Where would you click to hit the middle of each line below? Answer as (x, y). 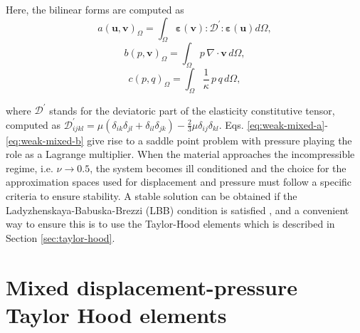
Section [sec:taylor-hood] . (60, 237)
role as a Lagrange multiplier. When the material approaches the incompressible (180, 154)
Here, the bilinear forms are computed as (95, 9)
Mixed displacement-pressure (152, 286)
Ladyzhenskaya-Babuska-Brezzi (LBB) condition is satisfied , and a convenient (178, 210)
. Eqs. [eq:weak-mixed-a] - (273, 124)
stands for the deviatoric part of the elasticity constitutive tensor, (192, 110)
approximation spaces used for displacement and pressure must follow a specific (179, 182)
